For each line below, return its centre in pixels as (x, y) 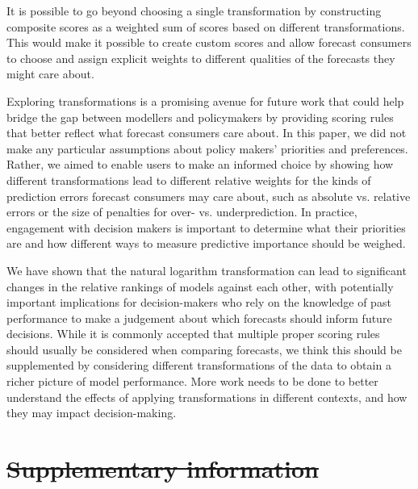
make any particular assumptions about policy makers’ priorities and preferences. (207, 148)
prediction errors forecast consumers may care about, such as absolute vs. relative (209, 196)
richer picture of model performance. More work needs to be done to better (192, 381)
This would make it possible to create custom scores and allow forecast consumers (209, 42)
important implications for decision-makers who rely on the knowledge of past (199, 302)
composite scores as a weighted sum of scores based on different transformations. (206, 26)
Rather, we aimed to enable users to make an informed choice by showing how (200, 164)
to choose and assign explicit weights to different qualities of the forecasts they (201, 58)
